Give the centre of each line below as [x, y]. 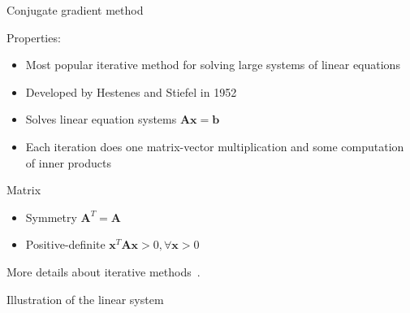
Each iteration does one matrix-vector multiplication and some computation [215, 146]
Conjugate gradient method [75, 10]
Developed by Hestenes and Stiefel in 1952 [131, 91]
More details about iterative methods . [104, 271]
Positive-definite [65, 244]
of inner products [68, 162]
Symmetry [51, 217]
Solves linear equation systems [101, 119]
